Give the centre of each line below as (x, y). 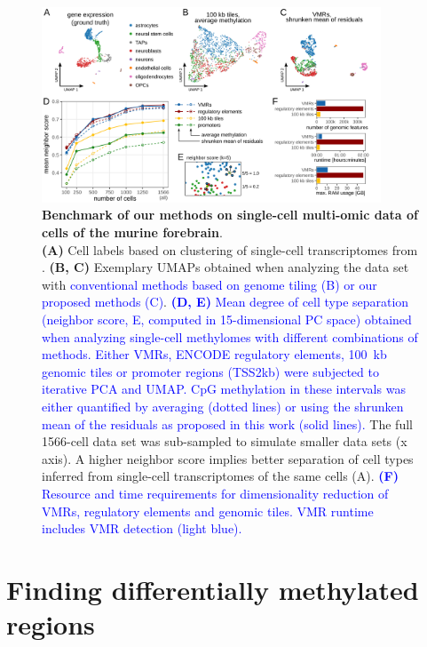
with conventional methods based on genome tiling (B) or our (210, 284)
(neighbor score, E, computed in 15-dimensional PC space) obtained (227, 320)
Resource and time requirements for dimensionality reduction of (215, 493)
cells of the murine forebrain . (132, 232)
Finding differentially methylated (213, 589)
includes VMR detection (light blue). (142, 528)
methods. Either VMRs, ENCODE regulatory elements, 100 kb (214, 354)
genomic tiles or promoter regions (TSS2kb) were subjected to (210, 371)
